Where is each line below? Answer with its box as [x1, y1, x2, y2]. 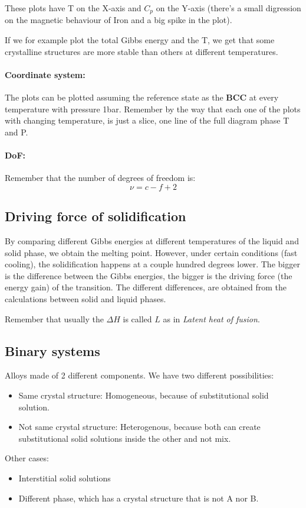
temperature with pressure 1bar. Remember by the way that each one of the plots [5, 102, 301, 115]
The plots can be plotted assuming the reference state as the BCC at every [5, 91, 279, 103]
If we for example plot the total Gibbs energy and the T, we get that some [5, 34, 275, 46]
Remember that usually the [5, 312, 104, 325]
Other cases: [5, 452, 49, 464]
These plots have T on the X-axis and [5, 2, 142, 14]
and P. [5, 125, 28, 138]
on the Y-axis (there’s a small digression [156, 2, 301, 14]
